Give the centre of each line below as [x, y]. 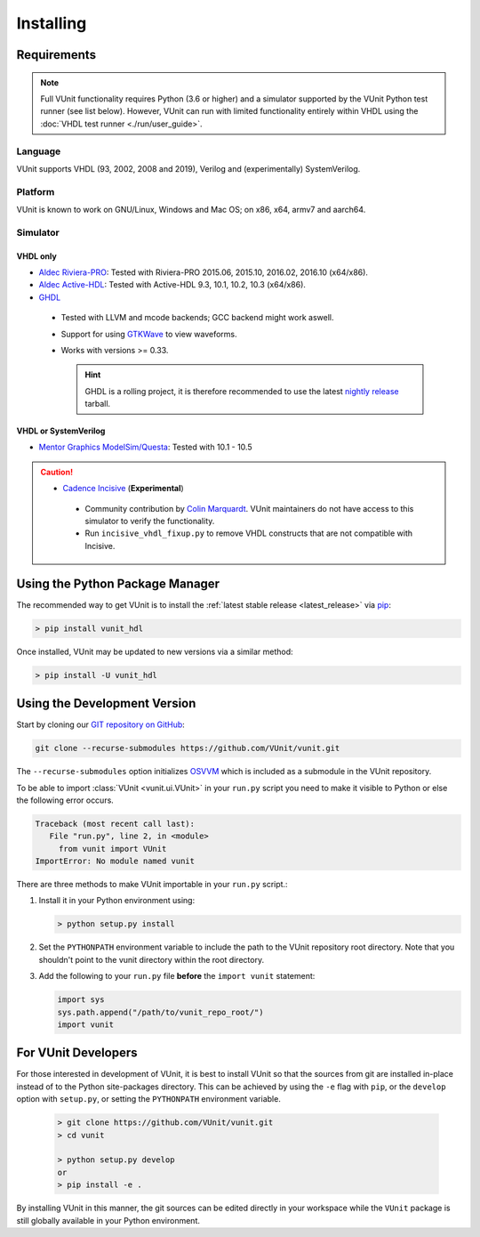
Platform [36, 191]
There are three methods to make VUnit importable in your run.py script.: [152, 885]
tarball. [98, 404]
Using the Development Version [106, 703]
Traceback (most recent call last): [115, 824]
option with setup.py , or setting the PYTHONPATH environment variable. [149, 1099]
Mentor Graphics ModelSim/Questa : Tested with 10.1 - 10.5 [145, 447]
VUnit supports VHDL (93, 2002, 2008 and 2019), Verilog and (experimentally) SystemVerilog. [188, 168]
